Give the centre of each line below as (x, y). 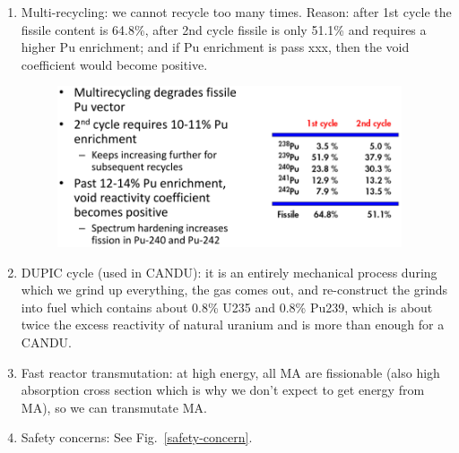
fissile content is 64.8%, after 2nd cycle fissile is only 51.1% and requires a (224, 29)
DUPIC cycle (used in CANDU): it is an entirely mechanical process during (229, 272)
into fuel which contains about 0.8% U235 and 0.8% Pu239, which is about (227, 307)
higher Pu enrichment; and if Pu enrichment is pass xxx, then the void (215, 47)
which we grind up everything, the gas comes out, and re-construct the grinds (234, 290)
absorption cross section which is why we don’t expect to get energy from (223, 390)
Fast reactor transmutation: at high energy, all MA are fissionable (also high (230, 372)
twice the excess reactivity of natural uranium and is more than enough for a (233, 325)
